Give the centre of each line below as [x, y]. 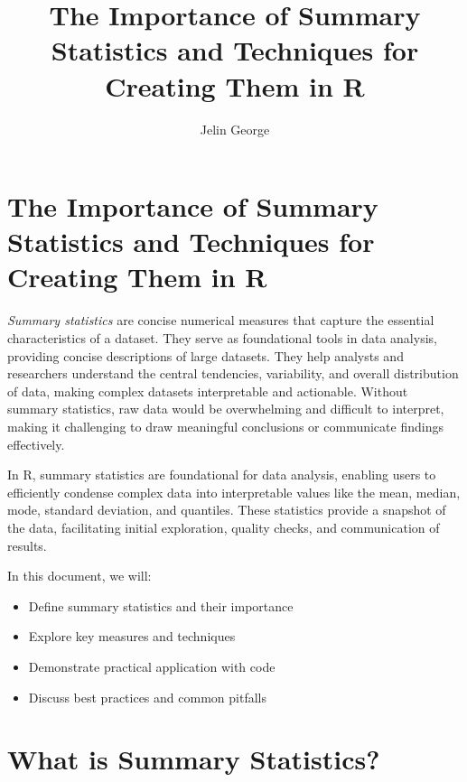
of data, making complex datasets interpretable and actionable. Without [208, 391]
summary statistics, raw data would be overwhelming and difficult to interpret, [226, 409]
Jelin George [235, 129]
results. [27, 545]
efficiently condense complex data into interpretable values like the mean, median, [234, 492]
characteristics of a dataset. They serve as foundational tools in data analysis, [222, 338]
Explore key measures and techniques [132, 636]
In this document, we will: [79, 576]
